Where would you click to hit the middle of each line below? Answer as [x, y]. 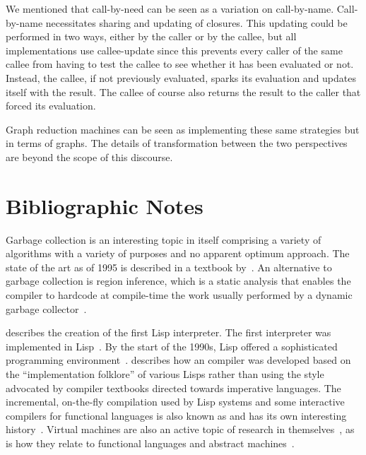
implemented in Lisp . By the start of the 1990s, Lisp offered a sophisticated [172, 346]
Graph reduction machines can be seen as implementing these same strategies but [183, 129]
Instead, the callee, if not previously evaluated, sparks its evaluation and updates [181, 77]
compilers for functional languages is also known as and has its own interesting [176, 415]
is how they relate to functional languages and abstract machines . [150, 443]
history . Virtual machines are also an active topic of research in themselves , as [180, 429]
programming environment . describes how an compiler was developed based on [178, 360]
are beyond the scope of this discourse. [89, 156]
